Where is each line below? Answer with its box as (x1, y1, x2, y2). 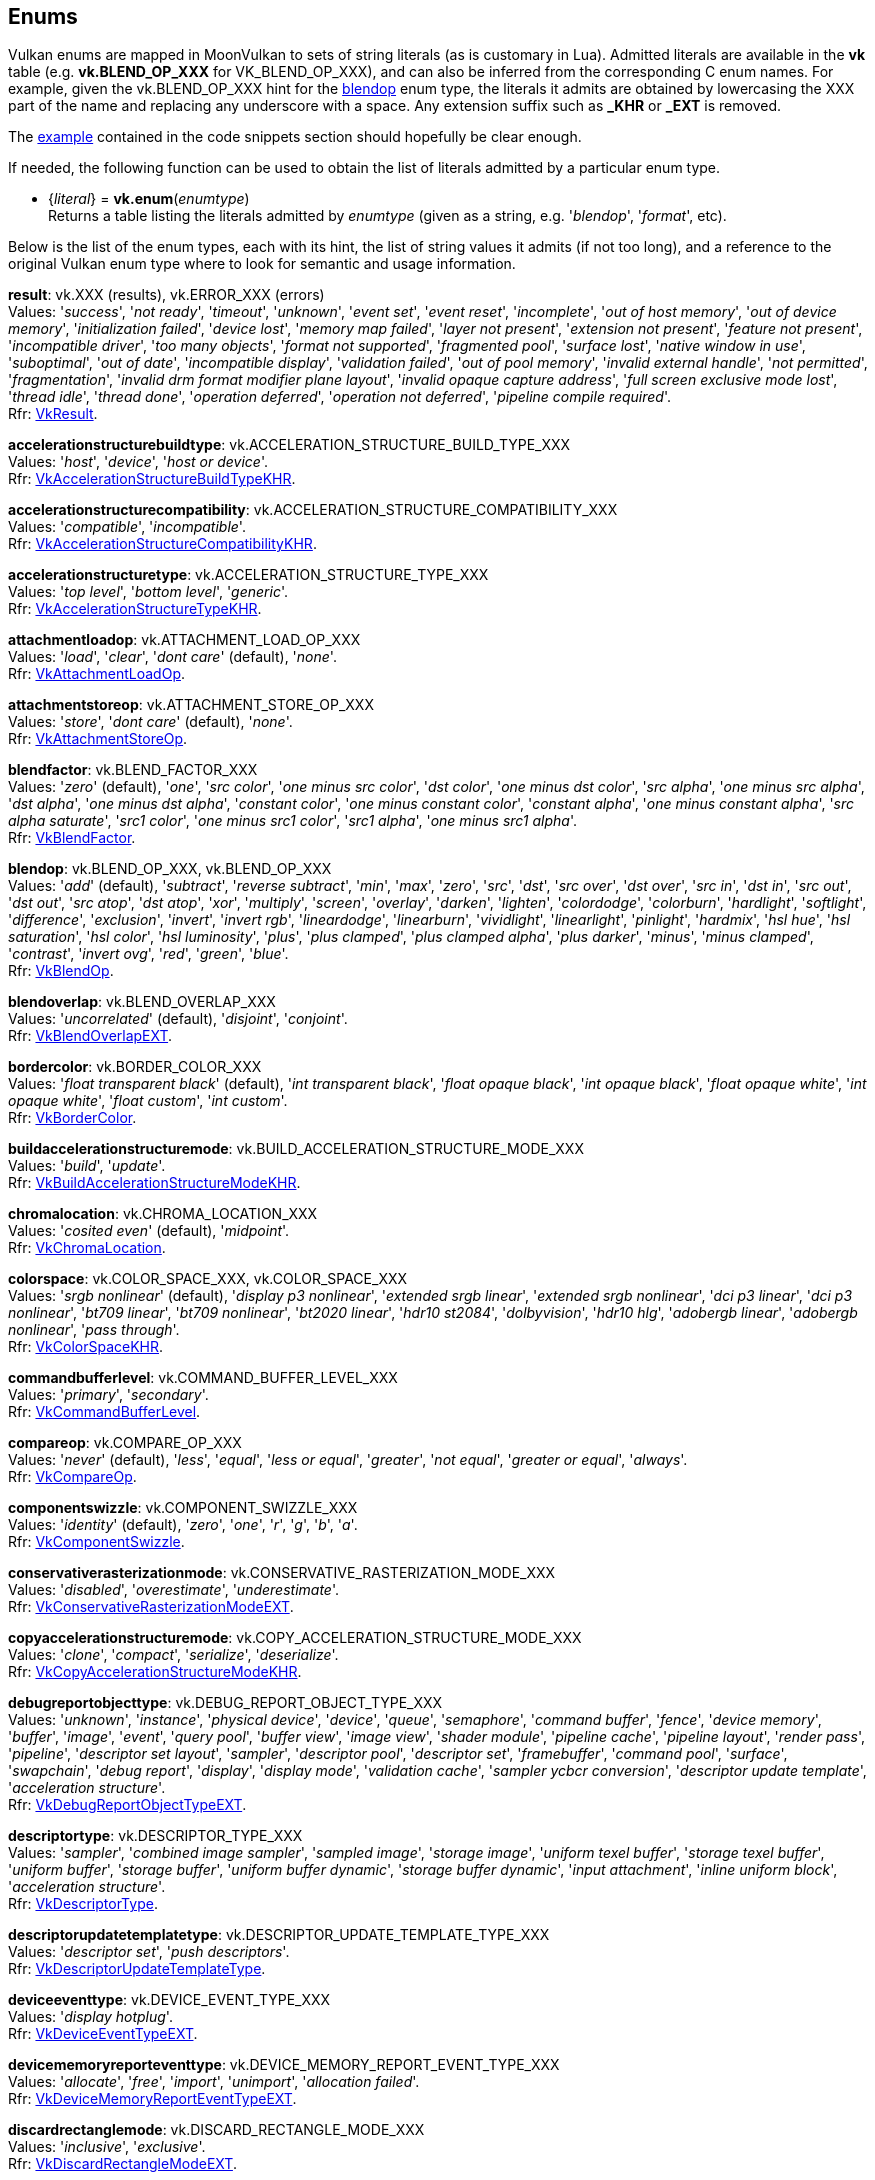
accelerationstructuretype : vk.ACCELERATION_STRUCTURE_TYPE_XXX (8, 566, 489, 584)
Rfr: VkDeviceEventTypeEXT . (8, 2025, 198, 2043)
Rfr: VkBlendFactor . (8, 829, 136, 847)
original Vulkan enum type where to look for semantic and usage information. (8, 255, 516, 273)
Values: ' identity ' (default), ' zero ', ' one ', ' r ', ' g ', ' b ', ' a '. (8, 1516, 358, 1534)
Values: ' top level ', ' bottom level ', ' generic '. (8, 583, 289, 601)
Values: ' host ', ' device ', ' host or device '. (8, 453, 268, 471)
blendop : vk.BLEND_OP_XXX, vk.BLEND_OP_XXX (8, 860, 332, 878)
